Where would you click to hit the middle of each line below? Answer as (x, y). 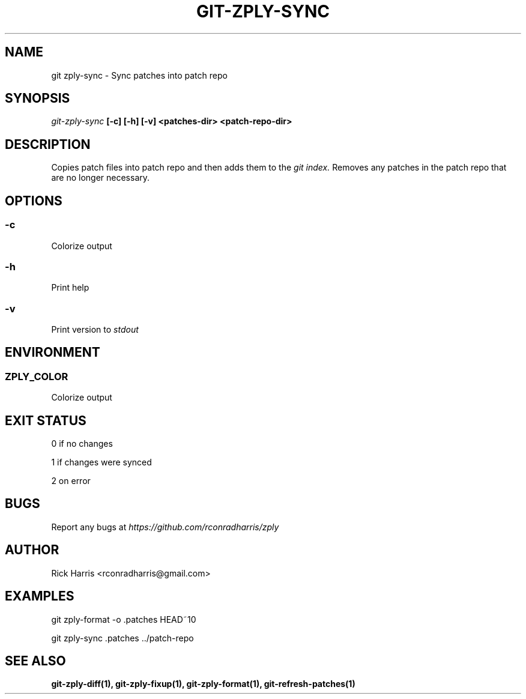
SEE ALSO (35, 661)
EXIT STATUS (46, 420)
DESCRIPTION (48, 144)
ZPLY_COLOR (37, 376)
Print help (70, 288)
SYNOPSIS (38, 98)
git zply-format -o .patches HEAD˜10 (124, 619)
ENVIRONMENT (53, 353)
